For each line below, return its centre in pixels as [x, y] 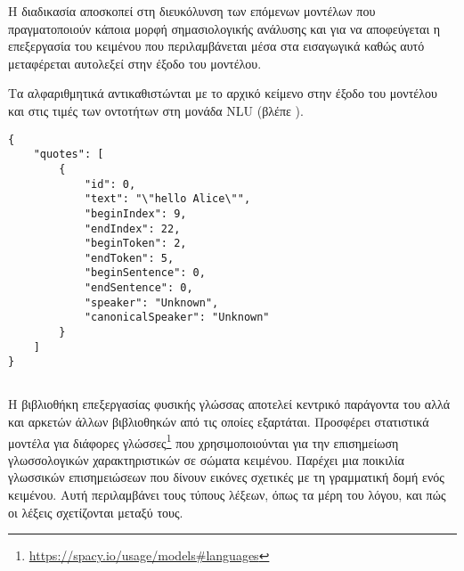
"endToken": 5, [129, 258]
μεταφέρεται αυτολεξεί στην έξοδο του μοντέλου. [135, 63]
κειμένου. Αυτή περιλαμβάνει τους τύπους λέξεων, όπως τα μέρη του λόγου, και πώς [227, 495]
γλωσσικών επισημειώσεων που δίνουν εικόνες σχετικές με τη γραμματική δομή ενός [226, 477]
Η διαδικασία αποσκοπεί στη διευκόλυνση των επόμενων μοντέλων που [192, 11]
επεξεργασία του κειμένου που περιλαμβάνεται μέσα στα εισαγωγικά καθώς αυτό [216, 46]
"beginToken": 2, [135, 244]
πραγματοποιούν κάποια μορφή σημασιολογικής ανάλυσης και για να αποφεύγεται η [224, 28]
